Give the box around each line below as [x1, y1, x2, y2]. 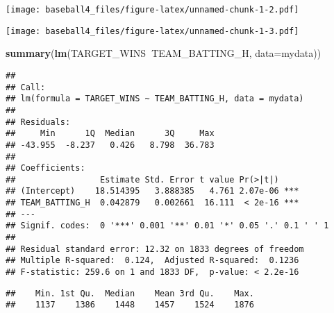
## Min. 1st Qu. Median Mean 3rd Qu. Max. [6, 288, 254, 298]
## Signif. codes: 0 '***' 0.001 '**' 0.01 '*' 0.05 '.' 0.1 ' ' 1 [6, 221, 329, 231]
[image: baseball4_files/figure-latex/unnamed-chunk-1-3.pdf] [6, 26, 299, 36]
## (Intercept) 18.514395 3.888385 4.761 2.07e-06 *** [6, 186, 299, 196]
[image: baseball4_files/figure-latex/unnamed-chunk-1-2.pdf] [6, 5, 299, 15]
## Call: [6, 82, 46, 92]
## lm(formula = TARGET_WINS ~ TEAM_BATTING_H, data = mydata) [6, 94, 304, 104]
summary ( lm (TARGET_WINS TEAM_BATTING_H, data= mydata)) [6, 46, 322, 60]
